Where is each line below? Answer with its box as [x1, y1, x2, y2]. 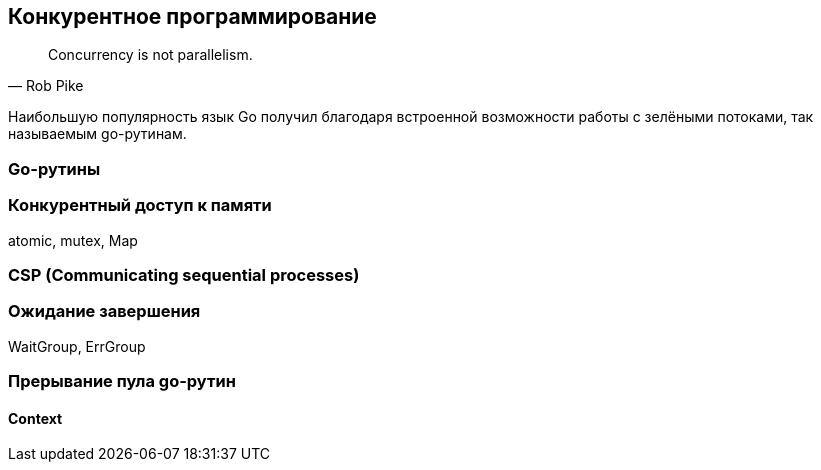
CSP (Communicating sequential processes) [8, 264, 360, 285]
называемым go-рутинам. [8, 125, 187, 143]
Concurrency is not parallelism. [48, 46, 253, 64]
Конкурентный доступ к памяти [8, 195, 272, 216]
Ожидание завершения [8, 301, 201, 322]
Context [8, 409, 63, 427]
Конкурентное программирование [8, 4, 377, 29]
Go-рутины [8, 158, 101, 179]
